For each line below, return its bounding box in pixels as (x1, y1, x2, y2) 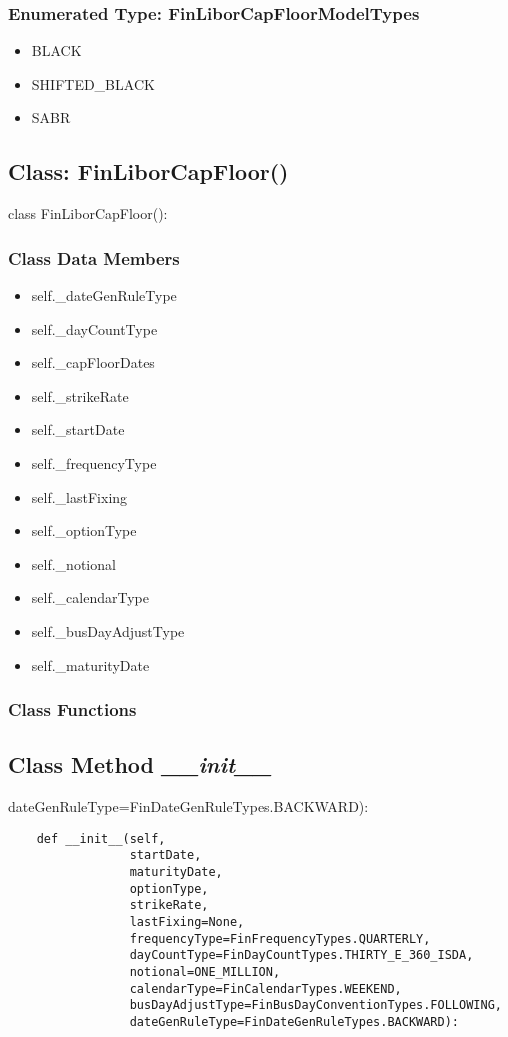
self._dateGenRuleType (31, 285, 177, 306)
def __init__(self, (36, 831, 166, 846)
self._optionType (31, 520, 137, 541)
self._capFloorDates (31, 352, 155, 373)
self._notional (31, 553, 116, 574)
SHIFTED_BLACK (31, 73, 155, 94)
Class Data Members (8, 245, 180, 270)
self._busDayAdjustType (31, 620, 185, 641)
